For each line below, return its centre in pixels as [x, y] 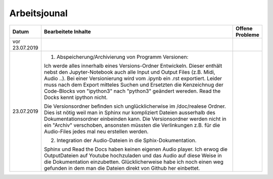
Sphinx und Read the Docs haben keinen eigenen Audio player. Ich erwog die [135, 149]
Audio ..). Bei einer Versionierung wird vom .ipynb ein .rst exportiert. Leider [133, 78]
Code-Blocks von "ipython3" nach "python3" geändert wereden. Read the [132, 91]
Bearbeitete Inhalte [67, 31]
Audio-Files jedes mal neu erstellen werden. [96, 131]
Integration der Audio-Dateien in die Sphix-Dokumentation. [126, 140]
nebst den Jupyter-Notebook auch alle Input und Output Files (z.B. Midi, [129, 72]
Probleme [247, 34]
